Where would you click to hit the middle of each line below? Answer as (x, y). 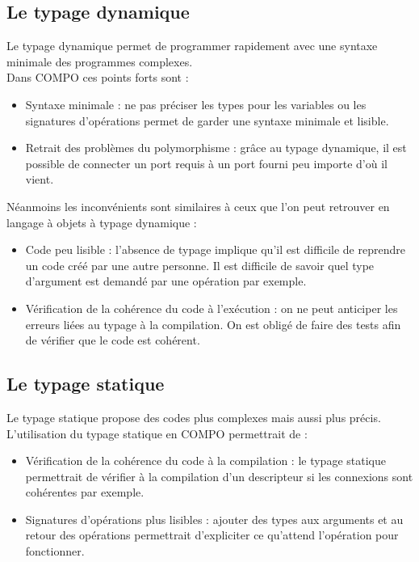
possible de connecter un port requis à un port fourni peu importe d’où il (206, 163)
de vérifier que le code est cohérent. (113, 340)
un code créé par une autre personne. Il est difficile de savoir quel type (200, 265)
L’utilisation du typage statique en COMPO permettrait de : (157, 433)
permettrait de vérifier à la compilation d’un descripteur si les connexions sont (219, 476)
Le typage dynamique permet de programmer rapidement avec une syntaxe (192, 46)
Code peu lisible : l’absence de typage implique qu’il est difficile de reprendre (215, 249)
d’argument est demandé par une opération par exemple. (166, 281)
